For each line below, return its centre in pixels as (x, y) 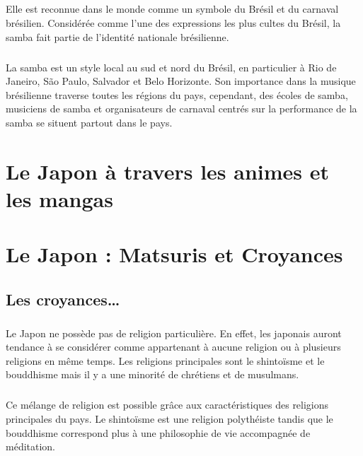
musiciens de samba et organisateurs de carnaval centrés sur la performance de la (181, 109)
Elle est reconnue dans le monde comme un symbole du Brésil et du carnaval (172, 9)
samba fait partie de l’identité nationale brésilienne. (117, 36)
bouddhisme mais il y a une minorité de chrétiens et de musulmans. (152, 374)
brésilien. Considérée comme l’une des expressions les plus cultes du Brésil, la (173, 22)
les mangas (59, 198)
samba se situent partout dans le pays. (89, 122)
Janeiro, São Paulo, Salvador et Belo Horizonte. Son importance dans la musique (181, 81)
